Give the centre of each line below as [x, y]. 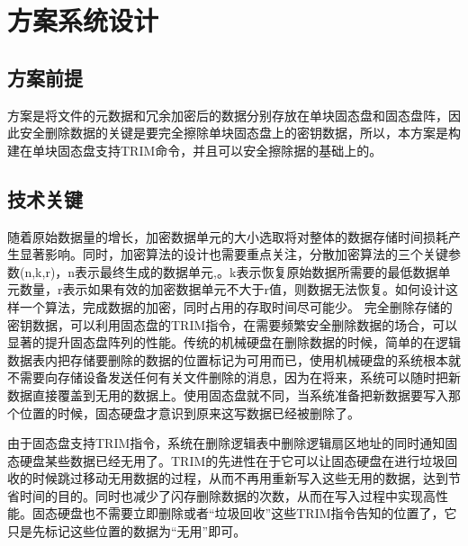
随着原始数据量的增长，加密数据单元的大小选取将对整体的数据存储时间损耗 [228, 236]
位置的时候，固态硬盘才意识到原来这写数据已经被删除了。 [189, 412]
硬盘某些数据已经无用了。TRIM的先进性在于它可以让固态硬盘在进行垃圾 [232, 460]
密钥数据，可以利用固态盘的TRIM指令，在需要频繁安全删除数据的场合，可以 [233, 324]
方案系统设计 [83, 20]
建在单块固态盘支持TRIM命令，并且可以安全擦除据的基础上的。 [195, 150]
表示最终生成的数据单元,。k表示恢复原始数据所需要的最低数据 [256, 271]
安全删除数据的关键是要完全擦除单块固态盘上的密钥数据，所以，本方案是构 [240, 133]
